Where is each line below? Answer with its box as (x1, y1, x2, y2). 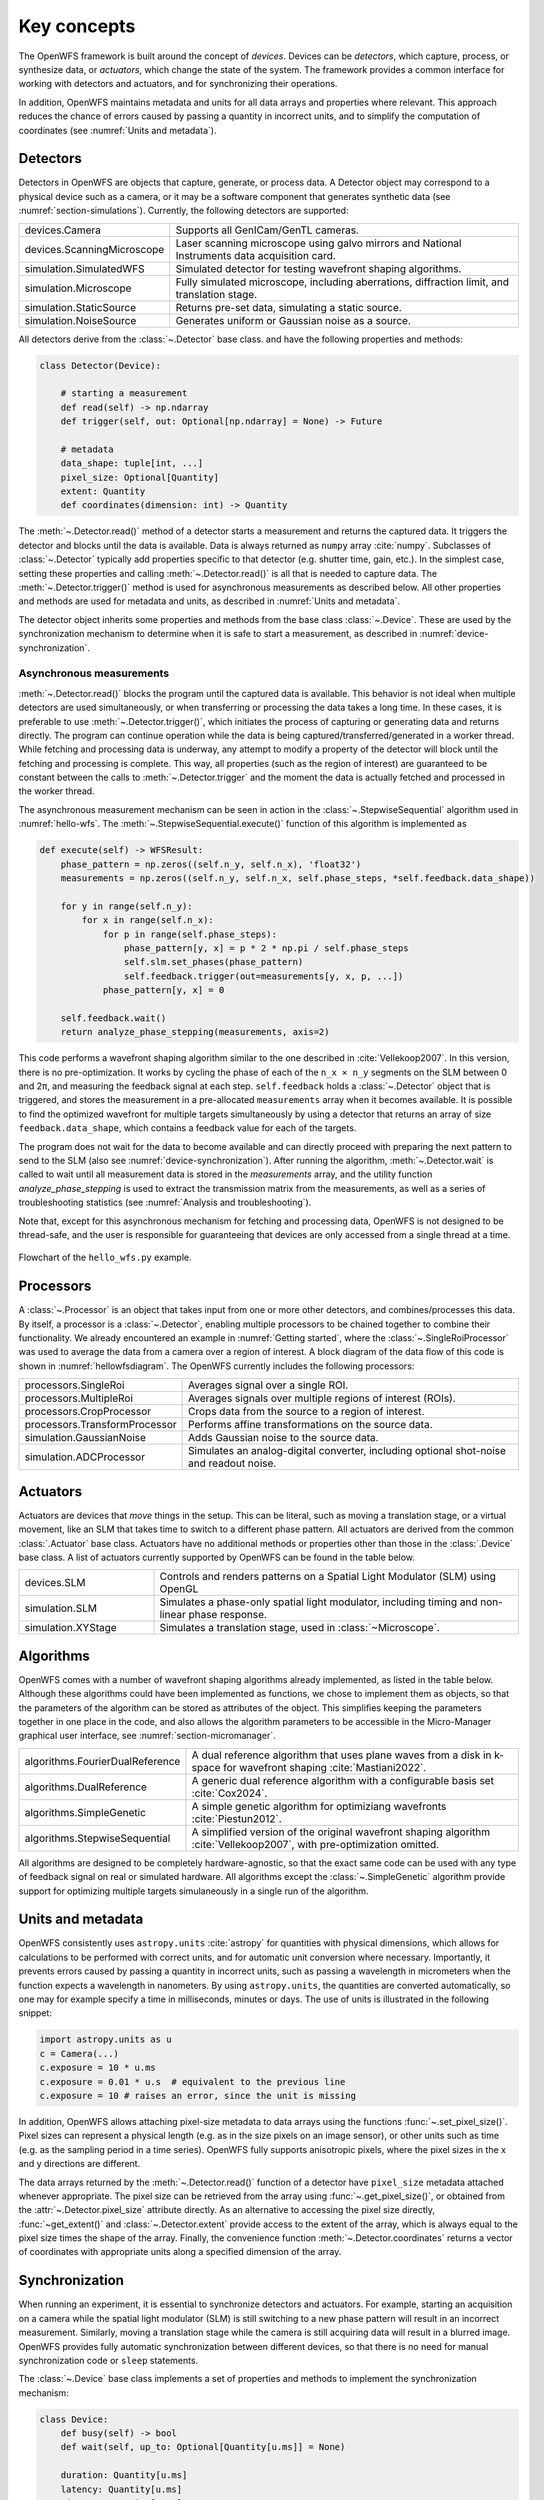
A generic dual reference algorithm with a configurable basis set (191, 1773, 495, 1787)
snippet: (18, 2007, 52, 2019)
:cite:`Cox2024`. (191, 1786, 268, 1800)
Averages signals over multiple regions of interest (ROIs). (188, 1391, 456, 1405)
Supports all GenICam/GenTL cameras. (175, 223, 360, 237)
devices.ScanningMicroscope (24, 242, 165, 256)
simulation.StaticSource (24, 300, 137, 314)
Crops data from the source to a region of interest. (188, 1405, 425, 1419)
